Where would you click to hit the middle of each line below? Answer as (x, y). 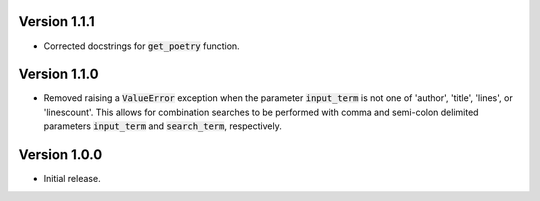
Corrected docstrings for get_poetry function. (141, 46)
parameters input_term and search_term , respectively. (162, 126)
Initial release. (72, 179)
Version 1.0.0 (60, 155)
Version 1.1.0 (58, 74)
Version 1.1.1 (56, 21)
